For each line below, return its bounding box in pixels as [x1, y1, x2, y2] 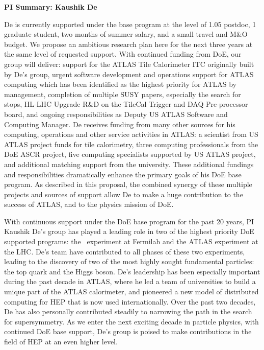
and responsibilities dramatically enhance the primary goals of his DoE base [4, 169, 242, 179]
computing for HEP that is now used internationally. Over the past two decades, [4, 296, 256, 307]
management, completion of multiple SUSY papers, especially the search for [4, 88, 241, 99]
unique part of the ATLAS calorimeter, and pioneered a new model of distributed [4, 286, 259, 297]
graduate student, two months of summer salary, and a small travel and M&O [4, 29, 248, 39]
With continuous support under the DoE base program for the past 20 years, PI [4, 216, 254, 226]
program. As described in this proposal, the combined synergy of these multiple [4, 179, 252, 190]
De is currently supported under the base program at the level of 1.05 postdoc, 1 [4, 18, 256, 29]
